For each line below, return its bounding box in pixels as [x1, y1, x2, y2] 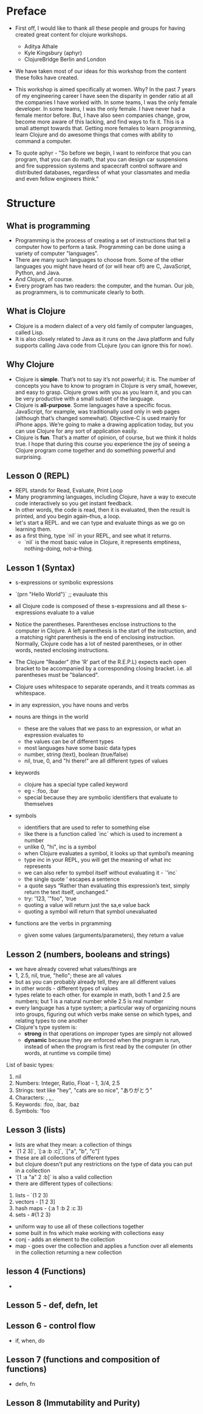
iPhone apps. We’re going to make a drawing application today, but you [15, 421, 193, 428]
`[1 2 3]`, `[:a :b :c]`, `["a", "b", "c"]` [15, 1147, 101, 1155]
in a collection [15, 1167, 50, 1174]
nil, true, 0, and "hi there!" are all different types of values [24, 757, 168, 765]
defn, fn [15, 1380, 35, 1387]
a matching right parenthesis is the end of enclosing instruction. [15, 634, 175, 641]
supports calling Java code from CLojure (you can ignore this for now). [15, 341, 193, 349]
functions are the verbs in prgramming [15, 920, 112, 927]
